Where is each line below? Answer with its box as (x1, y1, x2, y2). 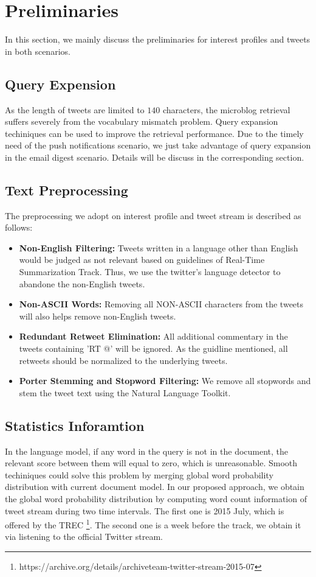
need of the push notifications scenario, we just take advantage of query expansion (5, 139, 311, 152)
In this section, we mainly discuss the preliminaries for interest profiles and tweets (5, 33, 311, 46)
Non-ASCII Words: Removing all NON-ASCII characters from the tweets (19, 298, 304, 310)
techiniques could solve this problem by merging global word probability (5, 468, 273, 481)
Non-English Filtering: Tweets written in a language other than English (19, 241, 298, 254)
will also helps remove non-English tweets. (19, 309, 176, 322)
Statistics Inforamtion (5, 416, 145, 435)
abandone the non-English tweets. (19, 277, 145, 290)
